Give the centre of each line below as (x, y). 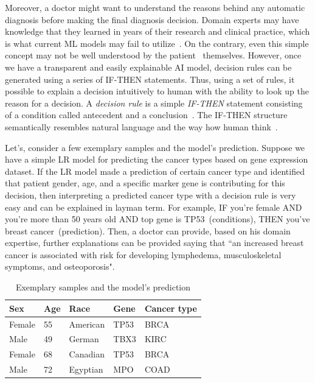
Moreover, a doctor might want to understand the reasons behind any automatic (155, 7)
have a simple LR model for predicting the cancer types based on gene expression (157, 159)
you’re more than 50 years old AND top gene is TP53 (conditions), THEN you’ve (157, 219)
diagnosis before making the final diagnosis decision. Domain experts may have (152, 19)
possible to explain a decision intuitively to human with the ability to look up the (157, 91)
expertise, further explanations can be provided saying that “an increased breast (154, 243)
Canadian (87, 354)
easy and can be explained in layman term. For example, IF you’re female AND (154, 207)
